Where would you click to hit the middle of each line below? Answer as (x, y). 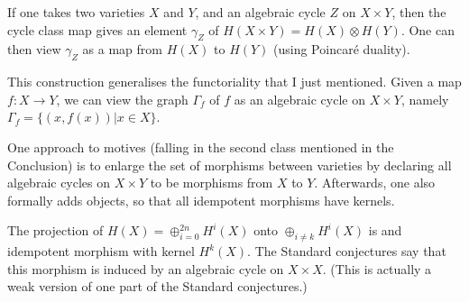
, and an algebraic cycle (260, 12)
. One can (428, 29)
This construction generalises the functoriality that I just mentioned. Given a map (234, 82)
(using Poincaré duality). (342, 49)
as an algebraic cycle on (300, 99)
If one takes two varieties (76, 12)
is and (385, 230)
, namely (425, 99)
